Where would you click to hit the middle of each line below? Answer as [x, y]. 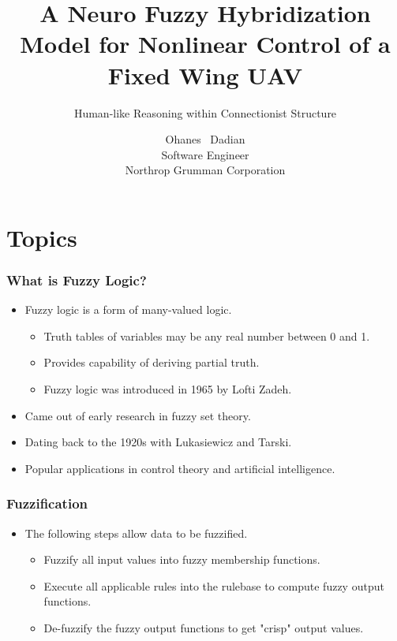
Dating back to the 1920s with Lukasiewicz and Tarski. [158, 442]
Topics [42, 237]
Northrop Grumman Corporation [205, 170]
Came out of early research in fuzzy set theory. [138, 415]
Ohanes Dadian [205, 139]
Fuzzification [47, 503]
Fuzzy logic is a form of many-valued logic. [128, 309]
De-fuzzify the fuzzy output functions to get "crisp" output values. [204, 628]
